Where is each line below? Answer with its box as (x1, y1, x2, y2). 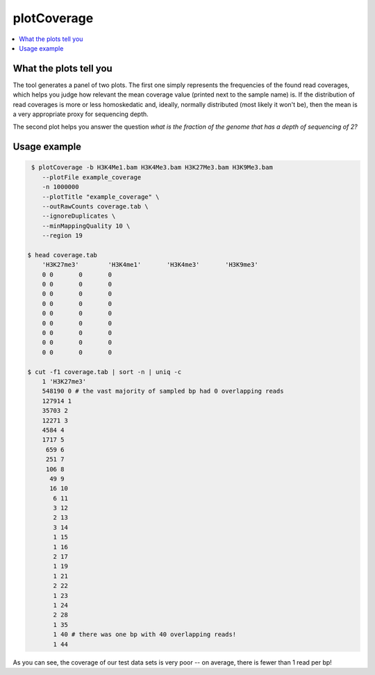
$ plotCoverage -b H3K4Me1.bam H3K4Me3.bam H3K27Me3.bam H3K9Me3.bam (31, 163, 274, 172)
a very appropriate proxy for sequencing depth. (12, 110, 149, 118)
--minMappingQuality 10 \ (42, 222, 131, 229)
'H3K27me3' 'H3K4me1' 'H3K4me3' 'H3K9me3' (42, 261, 258, 269)
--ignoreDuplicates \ (42, 212, 116, 220)
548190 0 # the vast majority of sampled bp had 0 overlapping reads (42, 387, 284, 396)
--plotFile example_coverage (42, 173, 142, 181)
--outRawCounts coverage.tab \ (42, 202, 149, 210)
